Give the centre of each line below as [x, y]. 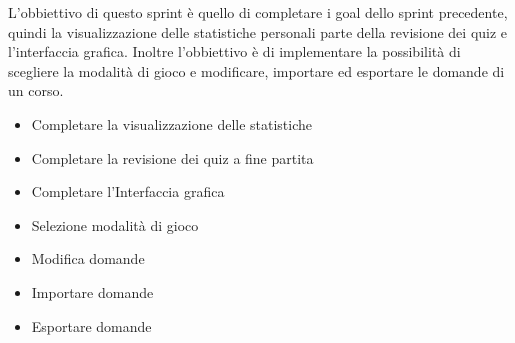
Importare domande [92, 291]
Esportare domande [91, 325]
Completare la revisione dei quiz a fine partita [172, 157]
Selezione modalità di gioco [115, 224]
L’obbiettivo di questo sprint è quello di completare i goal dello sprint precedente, [258, 12]
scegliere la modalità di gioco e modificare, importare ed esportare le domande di [256, 70]
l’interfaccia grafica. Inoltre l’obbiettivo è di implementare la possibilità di [234, 51]
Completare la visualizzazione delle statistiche [172, 123]
